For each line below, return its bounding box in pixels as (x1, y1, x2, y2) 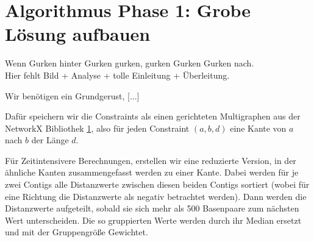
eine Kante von (230, 121, 287, 134)
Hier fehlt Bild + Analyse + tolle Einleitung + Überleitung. (5, 68, 230, 81)
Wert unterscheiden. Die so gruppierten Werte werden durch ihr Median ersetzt (5, 213, 302, 226)
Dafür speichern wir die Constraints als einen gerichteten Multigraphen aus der (5, 110, 301, 123)
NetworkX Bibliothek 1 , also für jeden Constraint (5, 121, 190, 134)
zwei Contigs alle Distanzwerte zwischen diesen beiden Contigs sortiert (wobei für (5, 178, 310, 191)
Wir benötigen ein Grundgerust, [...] (5, 89, 140, 102)
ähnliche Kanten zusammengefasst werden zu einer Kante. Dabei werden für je (5, 166, 299, 179)
